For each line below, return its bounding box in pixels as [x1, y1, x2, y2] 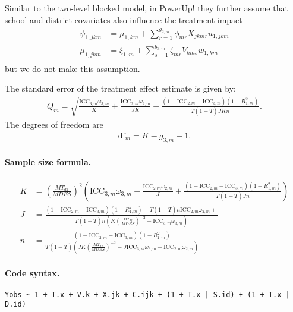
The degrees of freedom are [5, 118, 103, 131]
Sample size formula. [5, 156, 92, 168]
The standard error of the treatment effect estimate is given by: [5, 82, 236, 94]
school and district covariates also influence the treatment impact [5, 13, 242, 26]
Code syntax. [5, 266, 60, 279]
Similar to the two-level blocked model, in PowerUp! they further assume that [5, 2, 288, 14]
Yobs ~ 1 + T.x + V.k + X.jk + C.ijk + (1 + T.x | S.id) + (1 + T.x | [5, 290, 290, 299]
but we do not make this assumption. [5, 62, 140, 74]
